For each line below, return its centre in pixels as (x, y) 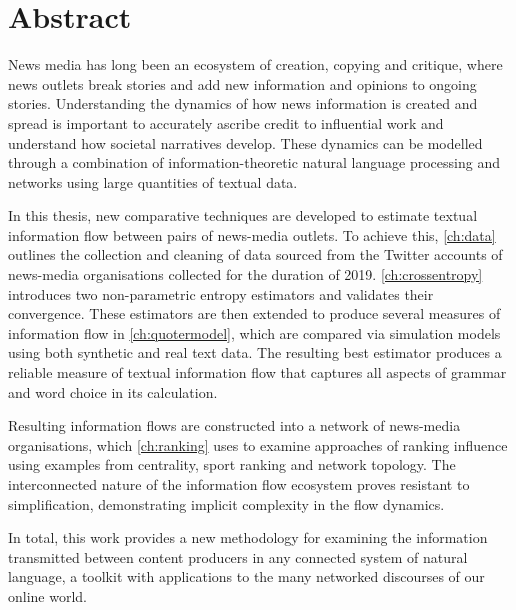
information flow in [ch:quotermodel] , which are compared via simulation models (254, 332)
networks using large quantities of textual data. (153, 181)
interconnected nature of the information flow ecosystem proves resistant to (239, 484)
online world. (48, 595)
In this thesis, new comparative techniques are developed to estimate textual (243, 215)
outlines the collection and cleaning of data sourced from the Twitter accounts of (255, 254)
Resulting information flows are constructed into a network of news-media (234, 425)
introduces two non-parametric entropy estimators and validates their (221, 293)
